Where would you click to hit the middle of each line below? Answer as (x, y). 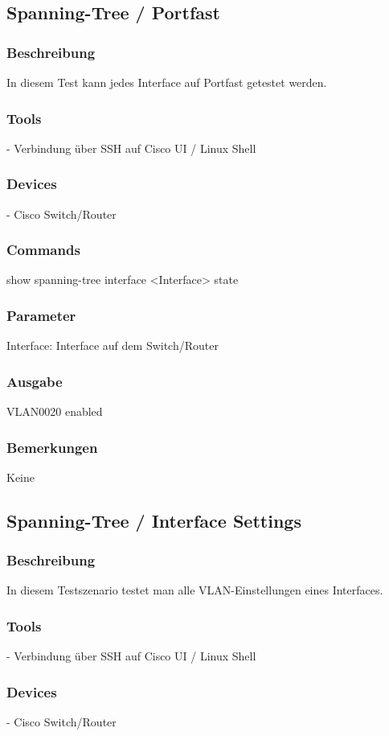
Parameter (41, 315)
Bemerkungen (52, 447)
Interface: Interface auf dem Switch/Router (113, 345)
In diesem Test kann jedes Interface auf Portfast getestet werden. (167, 82)
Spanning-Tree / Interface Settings (154, 520)
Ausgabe (35, 381)
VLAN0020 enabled (55, 411)
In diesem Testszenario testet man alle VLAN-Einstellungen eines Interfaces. (195, 590)
